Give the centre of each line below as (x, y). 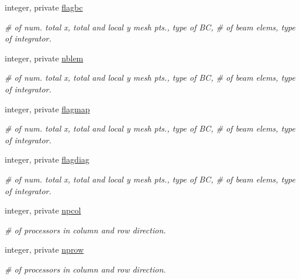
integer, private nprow (44, 249)
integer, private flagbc (44, 7)
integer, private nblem (44, 58)
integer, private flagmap (47, 108)
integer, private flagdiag (47, 159)
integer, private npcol (43, 210)
